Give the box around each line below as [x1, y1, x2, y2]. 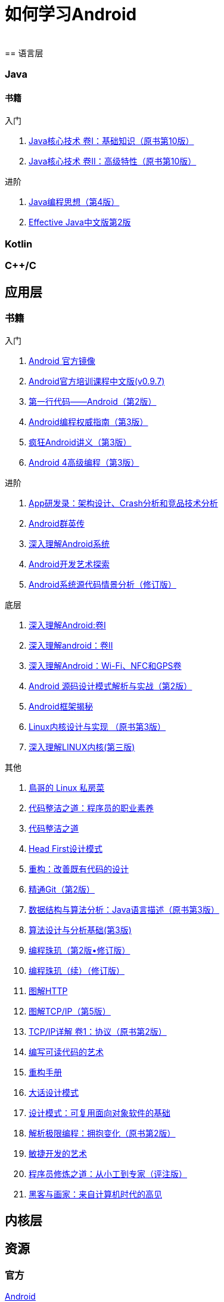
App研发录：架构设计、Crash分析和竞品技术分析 [29, 498, 218, 509]
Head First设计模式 [29, 843, 102, 854]
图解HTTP [29, 986, 68, 997]
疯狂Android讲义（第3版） [29, 437, 132, 448]
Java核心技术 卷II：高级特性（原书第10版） [29, 156, 197, 167]
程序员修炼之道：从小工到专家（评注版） [29, 1169, 187, 1179]
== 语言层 [5, 47, 43, 58]
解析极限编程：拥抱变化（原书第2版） [29, 1128, 176, 1139]
